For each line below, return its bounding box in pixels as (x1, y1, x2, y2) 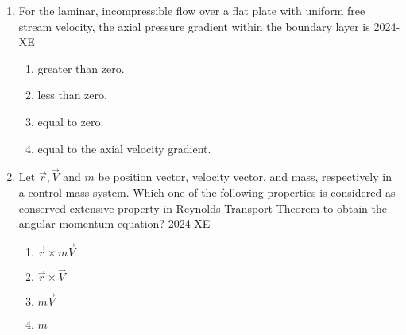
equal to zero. (37, 113, 104, 129)
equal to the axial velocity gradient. (37, 140, 211, 156)
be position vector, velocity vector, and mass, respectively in (98, 168, 392, 185)
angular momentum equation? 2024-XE (18, 215, 211, 232)
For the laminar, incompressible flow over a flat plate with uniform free (18, 2, 365, 18)
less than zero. (37, 87, 107, 103)
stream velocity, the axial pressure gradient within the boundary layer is (18, 17, 370, 34)
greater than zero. (37, 60, 125, 76)
